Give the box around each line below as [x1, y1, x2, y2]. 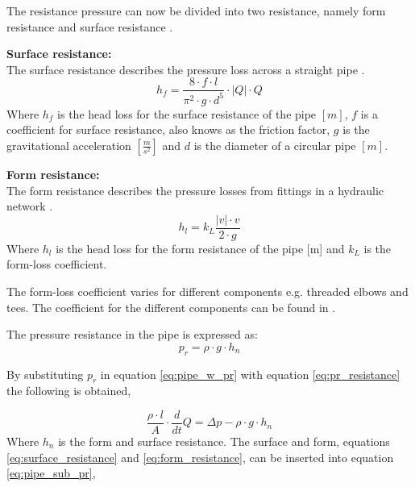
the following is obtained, [6, 382, 131, 399]
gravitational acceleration [6, 136, 131, 153]
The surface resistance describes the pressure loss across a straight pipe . [6, 60, 365, 77]
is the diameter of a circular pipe [193, 136, 356, 153]
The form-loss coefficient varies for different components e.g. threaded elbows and [6, 283, 409, 299]
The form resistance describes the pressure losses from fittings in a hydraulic [6, 181, 384, 198]
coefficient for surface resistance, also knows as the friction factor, [6, 121, 330, 138]
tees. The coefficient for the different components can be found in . [6, 298, 336, 315]
